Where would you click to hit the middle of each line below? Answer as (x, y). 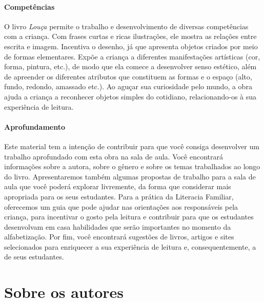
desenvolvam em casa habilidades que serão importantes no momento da (118, 226)
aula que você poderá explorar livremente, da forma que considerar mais (118, 186)
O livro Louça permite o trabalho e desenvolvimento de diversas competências (126, 26)
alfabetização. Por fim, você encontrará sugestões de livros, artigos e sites (119, 237)
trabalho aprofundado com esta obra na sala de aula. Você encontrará (114, 156)
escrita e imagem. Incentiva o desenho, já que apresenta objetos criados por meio (131, 46)
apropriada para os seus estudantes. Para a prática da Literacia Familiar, (119, 196)
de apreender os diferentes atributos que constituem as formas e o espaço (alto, (128, 76)
